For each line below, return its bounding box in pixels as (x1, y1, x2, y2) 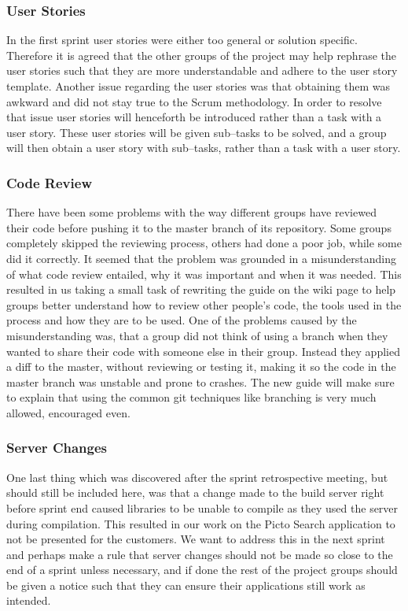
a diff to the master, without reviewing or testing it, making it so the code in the (6, 358, 396, 375)
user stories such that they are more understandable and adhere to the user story (6, 62, 398, 79)
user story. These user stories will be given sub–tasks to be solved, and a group (6, 124, 387, 140)
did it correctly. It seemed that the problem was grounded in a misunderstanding (6, 250, 396, 266)
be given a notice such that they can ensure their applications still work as (6, 576, 366, 593)
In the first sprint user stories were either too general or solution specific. (6, 31, 358, 48)
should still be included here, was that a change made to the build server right (6, 484, 384, 501)
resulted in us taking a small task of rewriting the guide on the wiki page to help (6, 281, 396, 298)
